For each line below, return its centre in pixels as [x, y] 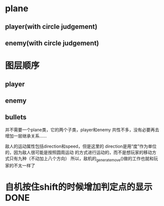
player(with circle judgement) [51, 27]
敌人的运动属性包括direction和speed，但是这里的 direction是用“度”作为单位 [81, 146]
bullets [16, 117]
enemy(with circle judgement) [52, 43]
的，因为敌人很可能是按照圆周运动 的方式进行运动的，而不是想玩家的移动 [79, 152]
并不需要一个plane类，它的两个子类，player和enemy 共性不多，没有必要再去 [82, 130]
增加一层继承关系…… [26, 136]
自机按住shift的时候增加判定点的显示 [79, 187]
